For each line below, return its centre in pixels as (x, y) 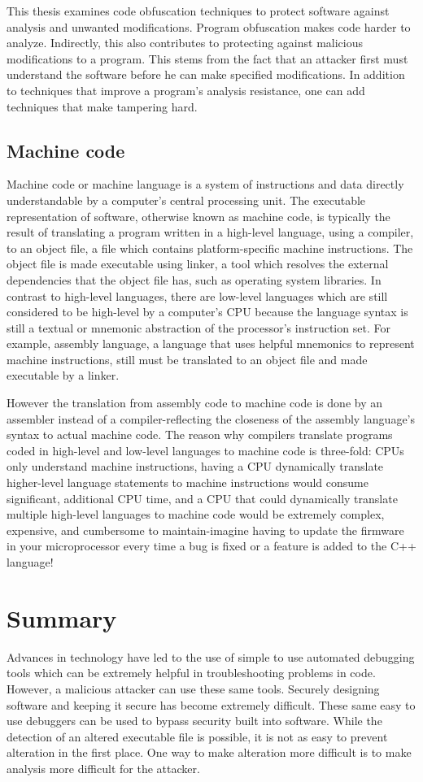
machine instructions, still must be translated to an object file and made (187, 359)
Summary (62, 617)
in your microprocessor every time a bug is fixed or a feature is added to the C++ (211, 546)
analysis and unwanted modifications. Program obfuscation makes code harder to (209, 26)
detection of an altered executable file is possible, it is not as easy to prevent (197, 736)
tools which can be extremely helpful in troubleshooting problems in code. (191, 673)
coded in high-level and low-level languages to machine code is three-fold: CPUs (205, 450)
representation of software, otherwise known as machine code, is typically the (198, 216)
